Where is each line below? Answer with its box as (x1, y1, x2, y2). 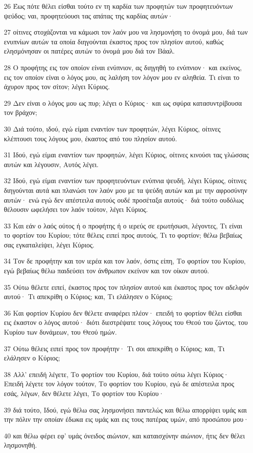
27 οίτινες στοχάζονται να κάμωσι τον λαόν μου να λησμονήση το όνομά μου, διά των (4, 27, 248, 37)
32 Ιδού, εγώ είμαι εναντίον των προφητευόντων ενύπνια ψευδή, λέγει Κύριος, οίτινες (4, 175, 247, 186)
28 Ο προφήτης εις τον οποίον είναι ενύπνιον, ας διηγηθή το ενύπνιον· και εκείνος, (4, 62, 242, 72)
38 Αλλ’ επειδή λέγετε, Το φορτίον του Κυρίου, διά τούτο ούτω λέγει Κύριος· (4, 369, 229, 379)
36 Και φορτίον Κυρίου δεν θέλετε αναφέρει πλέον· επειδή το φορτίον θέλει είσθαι (4, 307, 242, 318)
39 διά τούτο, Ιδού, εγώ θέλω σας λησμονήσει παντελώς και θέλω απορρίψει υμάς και (4, 404, 247, 415)
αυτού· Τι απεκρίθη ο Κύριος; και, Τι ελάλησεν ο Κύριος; (4, 291, 173, 302)
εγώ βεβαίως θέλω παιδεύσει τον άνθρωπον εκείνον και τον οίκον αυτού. (4, 265, 209, 276)
